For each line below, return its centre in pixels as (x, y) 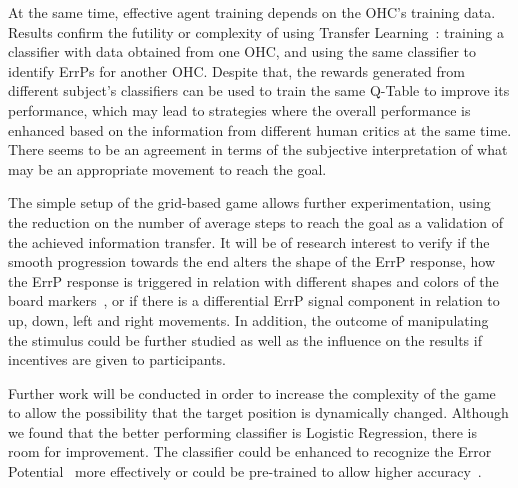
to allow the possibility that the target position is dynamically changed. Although (258, 412)
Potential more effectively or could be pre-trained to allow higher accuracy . (245, 471)
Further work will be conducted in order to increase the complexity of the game (252, 392)
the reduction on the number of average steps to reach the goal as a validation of (256, 221)
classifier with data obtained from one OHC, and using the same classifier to (242, 51)
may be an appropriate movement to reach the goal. (167, 168)
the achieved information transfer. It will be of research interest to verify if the (249, 241)
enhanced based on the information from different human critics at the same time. (260, 129)
